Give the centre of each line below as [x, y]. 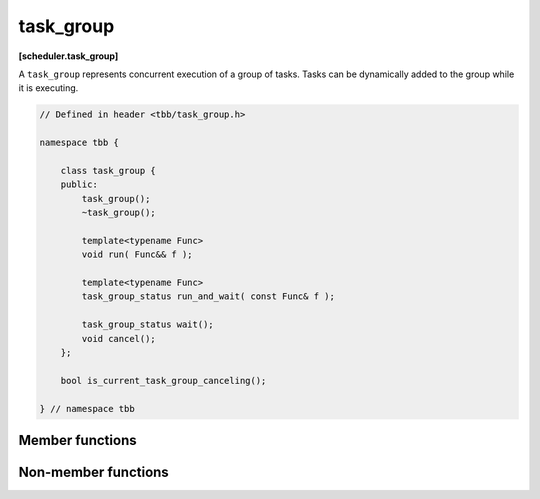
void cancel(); [119, 338]
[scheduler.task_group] [68, 56]
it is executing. [48, 88]
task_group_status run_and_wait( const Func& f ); [208, 296]
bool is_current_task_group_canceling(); [163, 380]
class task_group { [108, 170]
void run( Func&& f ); [137, 254]
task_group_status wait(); [147, 324]
